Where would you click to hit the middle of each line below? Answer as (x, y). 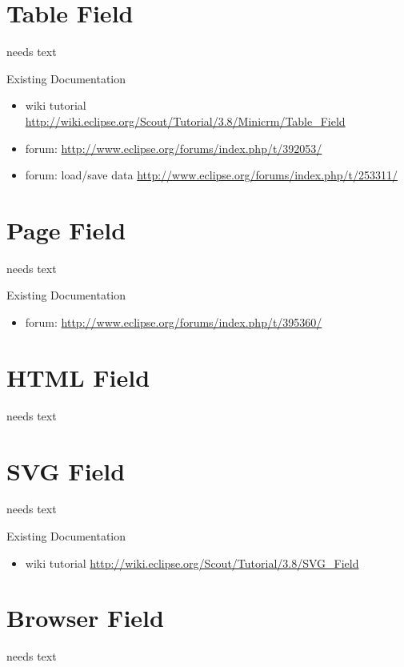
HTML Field (78, 377)
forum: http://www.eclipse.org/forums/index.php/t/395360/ (174, 322)
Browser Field (85, 618)
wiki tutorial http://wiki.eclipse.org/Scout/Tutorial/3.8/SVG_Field (192, 563)
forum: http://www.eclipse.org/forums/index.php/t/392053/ (174, 148)
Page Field (66, 229)
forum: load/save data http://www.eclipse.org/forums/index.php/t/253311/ (211, 175)
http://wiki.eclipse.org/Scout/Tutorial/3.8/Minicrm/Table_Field (185, 121)
